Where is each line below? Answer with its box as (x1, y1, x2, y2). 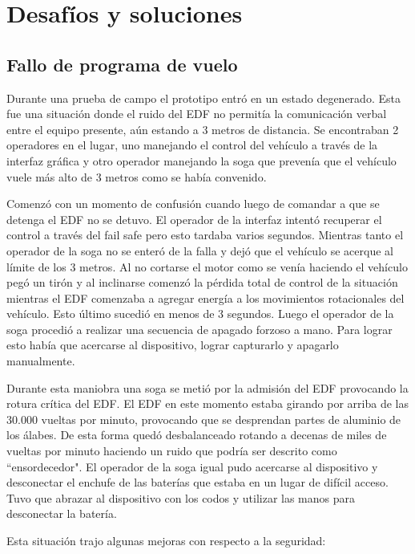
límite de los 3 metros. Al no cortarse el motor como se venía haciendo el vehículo (6, 258, 408, 275)
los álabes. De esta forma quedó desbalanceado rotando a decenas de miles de (6, 426, 387, 443)
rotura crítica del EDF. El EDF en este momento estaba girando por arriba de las (6, 395, 409, 412)
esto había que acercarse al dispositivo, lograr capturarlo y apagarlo (6, 336, 339, 353)
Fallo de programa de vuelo (6, 51, 238, 76)
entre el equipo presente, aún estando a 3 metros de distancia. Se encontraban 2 (6, 120, 399, 137)
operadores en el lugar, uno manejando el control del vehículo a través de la (6, 136, 378, 153)
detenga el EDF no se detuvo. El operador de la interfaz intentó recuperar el (6, 210, 382, 227)
